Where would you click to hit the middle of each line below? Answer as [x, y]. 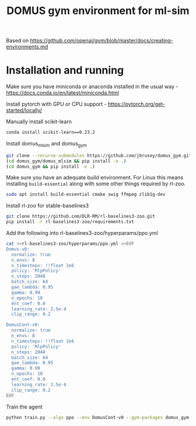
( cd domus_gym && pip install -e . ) [50, 167]
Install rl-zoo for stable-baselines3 [48, 206]
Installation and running [65, 70]
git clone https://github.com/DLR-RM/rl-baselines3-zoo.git [81, 217]
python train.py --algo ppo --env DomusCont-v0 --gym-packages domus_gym [98, 417]
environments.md [27, 47]
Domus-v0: [18, 249]
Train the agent [24, 407]
